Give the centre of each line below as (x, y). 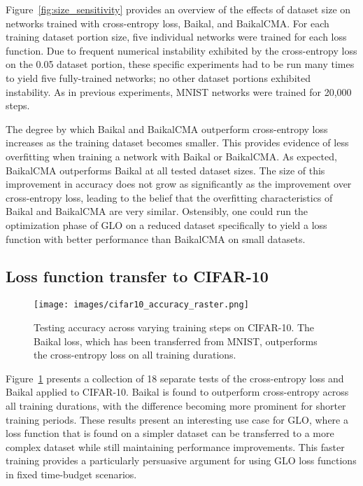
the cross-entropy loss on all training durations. (135, 355)
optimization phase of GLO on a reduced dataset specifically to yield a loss (166, 224)
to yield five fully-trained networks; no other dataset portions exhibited (158, 77)
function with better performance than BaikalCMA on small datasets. (156, 238)
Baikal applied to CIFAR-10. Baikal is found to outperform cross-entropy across (177, 392)
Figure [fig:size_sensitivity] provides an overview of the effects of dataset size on (178, 9)
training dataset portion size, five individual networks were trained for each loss (176, 37)
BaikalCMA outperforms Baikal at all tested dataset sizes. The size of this (165, 170)
